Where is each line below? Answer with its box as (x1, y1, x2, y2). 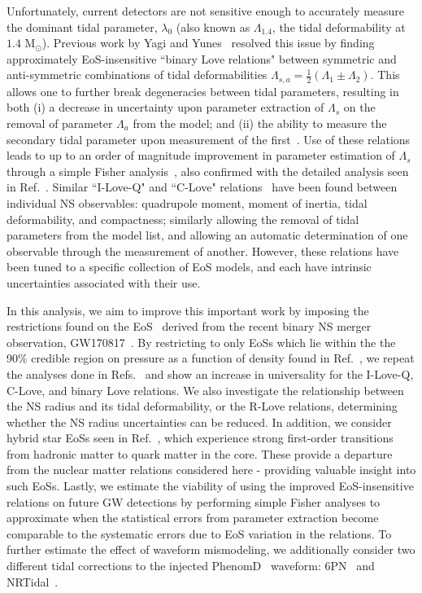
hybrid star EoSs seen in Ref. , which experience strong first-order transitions (7, 429, 394, 446)
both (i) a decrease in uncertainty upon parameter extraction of (7, 99, 324, 116)
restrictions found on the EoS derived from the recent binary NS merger (7, 318, 372, 335)
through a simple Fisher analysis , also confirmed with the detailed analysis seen (7, 162, 409, 179)
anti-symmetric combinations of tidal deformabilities (7, 66, 268, 83)
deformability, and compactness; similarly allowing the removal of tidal (7, 210, 359, 227)
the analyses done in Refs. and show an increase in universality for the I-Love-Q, (7, 365, 414, 382)
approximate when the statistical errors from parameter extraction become (7, 509, 379, 526)
